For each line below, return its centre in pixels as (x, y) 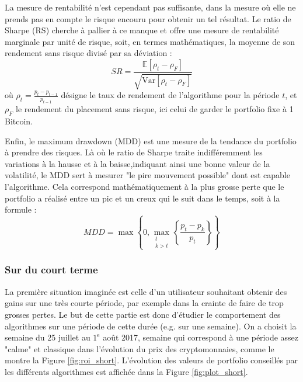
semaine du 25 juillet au (48, 337)
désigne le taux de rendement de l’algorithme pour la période (170, 95)
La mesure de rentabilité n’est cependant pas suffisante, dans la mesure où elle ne (150, 7)
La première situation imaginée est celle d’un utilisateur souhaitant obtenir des (146, 291)
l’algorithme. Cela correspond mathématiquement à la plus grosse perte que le (144, 186)
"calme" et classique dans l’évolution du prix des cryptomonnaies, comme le (140, 348)
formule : (21, 209)
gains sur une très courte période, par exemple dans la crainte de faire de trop (144, 303)
